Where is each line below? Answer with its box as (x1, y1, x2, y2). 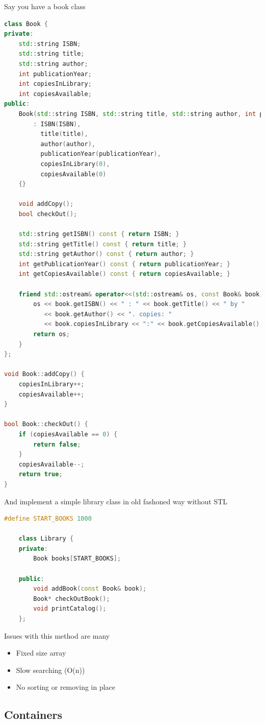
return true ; (18, 471, 63, 478)
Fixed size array (16, 647, 66, 658)
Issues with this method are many (4, 630, 110, 641)
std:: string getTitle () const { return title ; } (18, 240, 187, 248)
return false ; (33, 440, 81, 448)
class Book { (4, 20, 48, 28)
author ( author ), (40, 140, 95, 148)
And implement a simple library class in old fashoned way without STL (4, 496, 228, 506)
